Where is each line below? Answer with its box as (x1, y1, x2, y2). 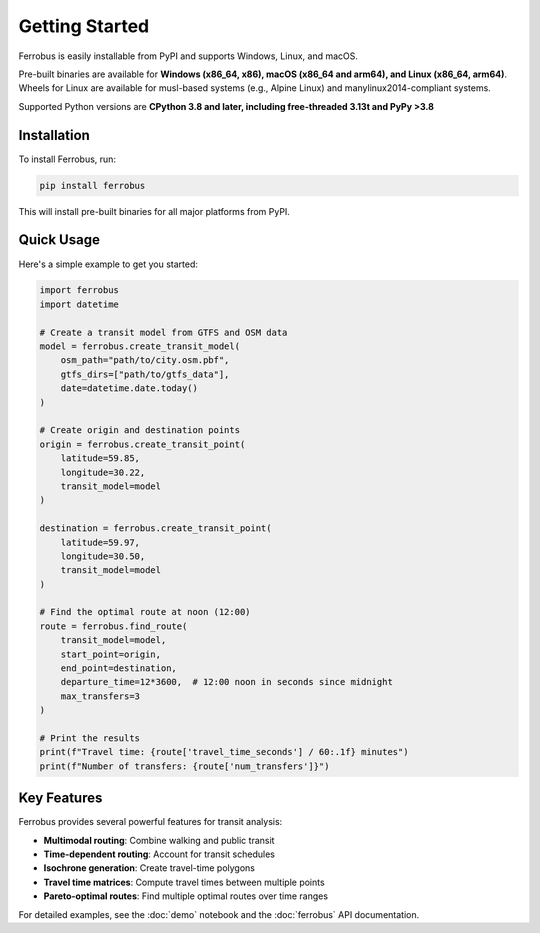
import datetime (39, 298, 120, 310)
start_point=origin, (60, 648, 162, 660)
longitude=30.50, (60, 550, 146, 562)
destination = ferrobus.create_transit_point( (39, 523, 272, 534)
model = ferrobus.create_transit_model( (39, 341, 240, 352)
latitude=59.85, (60, 453, 140, 464)
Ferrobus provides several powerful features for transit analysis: (18, 816, 283, 828)
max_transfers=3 (60, 690, 140, 702)
